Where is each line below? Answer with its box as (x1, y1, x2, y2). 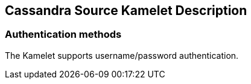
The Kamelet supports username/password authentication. (5, 50, 239, 61)
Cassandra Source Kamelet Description (5, 3, 247, 18)
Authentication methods (5, 28, 122, 41)
